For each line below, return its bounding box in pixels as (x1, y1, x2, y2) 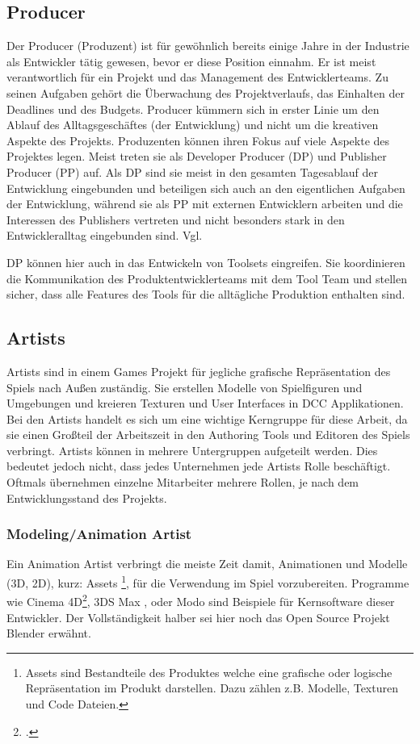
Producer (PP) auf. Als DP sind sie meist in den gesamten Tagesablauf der (6, 163, 379, 180)
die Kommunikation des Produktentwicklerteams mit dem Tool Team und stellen (6, 270, 407, 286)
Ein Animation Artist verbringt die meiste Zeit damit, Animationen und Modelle (6, 555, 408, 572)
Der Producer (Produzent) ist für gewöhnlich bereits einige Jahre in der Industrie (6, 37, 409, 54)
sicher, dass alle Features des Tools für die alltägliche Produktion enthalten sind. (6, 286, 405, 303)
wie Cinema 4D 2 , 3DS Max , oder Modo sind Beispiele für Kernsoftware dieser (6, 591, 395, 609)
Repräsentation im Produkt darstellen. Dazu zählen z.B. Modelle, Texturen (25, 679, 398, 696)
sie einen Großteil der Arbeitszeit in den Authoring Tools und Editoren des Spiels (6, 426, 410, 443)
